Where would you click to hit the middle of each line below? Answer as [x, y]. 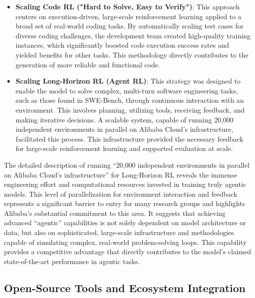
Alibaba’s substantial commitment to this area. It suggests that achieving [115, 213]
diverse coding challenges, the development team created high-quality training [133, 35]
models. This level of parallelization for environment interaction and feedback [121, 194]
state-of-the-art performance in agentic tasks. [72, 261]
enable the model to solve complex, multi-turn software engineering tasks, [127, 90]
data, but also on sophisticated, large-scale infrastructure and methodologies [119, 232]
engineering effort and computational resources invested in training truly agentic [125, 184]
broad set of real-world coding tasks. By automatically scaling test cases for [129, 26]
